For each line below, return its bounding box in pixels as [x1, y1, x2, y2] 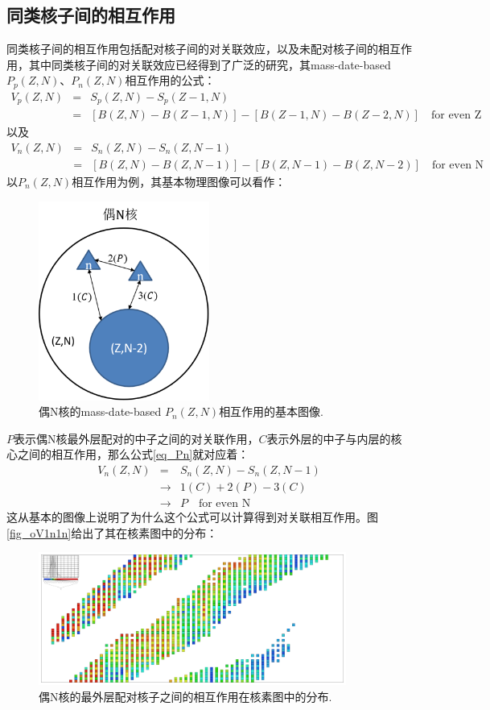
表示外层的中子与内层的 [266, 430, 391, 446]
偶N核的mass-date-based [39, 403, 162, 420]
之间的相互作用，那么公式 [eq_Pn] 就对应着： [17, 446, 249, 463]
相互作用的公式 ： [125, 72, 216, 89]
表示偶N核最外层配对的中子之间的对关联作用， [14, 430, 259, 446]
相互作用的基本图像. [219, 403, 324, 420]
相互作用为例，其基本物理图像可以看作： [72, 173, 286, 190]
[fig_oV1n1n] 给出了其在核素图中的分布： [6, 524, 218, 541]
